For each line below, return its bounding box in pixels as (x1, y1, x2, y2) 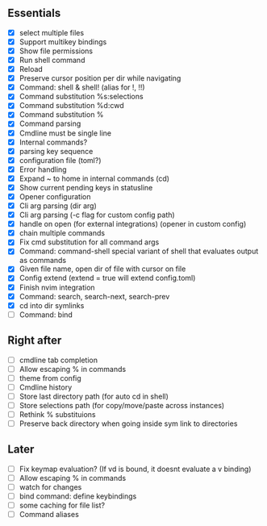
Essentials (7, 6, 61, 20)
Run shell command (19, 56, 86, 65)
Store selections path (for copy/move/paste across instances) (19, 400, 225, 410)
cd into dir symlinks (19, 300, 85, 310)
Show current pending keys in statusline (19, 182, 153, 192)
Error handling (19, 165, 67, 174)
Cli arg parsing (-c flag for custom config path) (19, 210, 175, 220)
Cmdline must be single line (19, 128, 112, 138)
